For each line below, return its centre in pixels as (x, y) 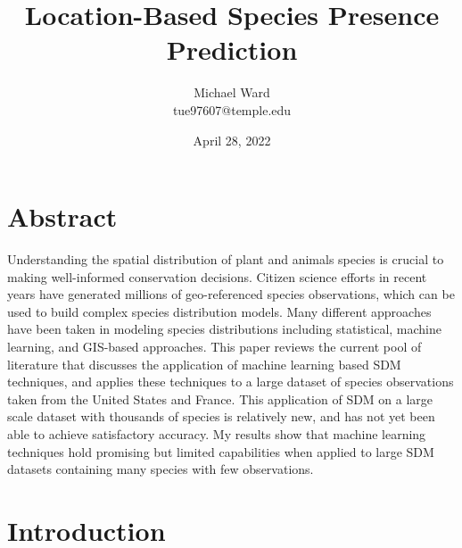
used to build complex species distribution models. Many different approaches (219, 311)
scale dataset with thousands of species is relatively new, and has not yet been (221, 416)
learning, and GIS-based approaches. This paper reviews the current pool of (214, 346)
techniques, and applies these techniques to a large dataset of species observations (231, 382)
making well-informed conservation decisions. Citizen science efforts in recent (217, 276)
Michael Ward (232, 92)
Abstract (62, 216)
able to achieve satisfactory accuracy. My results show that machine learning (217, 433)
